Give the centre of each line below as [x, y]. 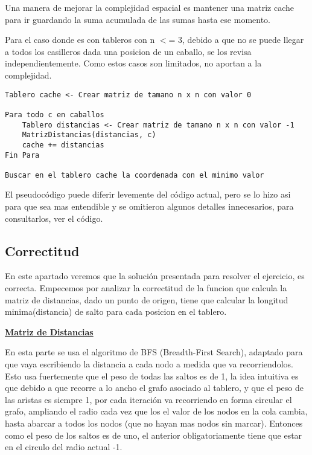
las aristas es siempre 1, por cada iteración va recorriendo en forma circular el [148, 399]
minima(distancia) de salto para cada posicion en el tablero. [116, 311]
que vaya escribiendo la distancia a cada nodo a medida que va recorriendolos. [149, 364]
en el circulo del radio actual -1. [64, 447]
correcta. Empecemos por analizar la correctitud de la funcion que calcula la [146, 288]
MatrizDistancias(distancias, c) [89, 135]
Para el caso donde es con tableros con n [80, 40]
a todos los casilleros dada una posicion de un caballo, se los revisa [128, 51]
